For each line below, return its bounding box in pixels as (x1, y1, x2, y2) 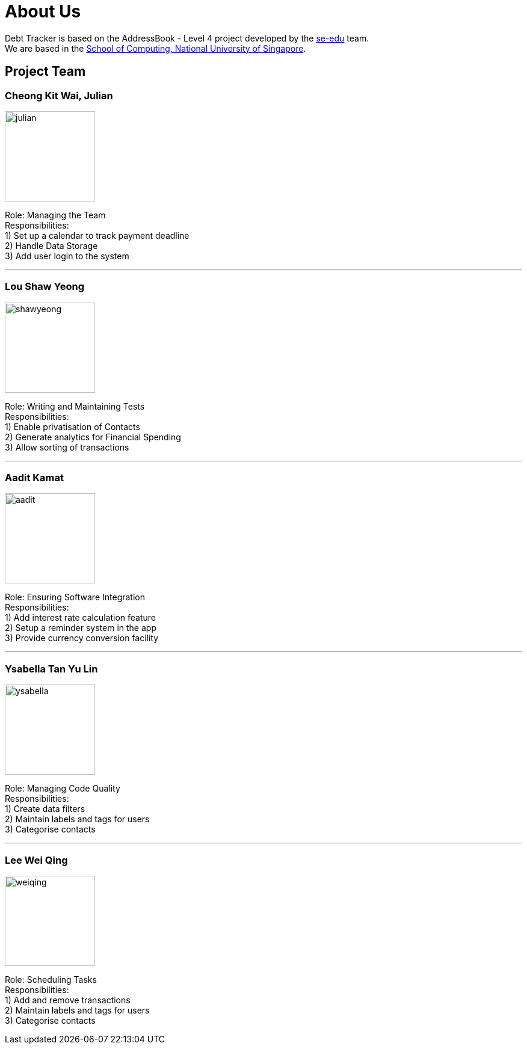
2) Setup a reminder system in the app (5, 623, 156, 633)
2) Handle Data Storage (5, 240, 98, 251)
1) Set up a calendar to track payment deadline (5, 230, 190, 241)
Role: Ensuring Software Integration (5, 592, 145, 603)
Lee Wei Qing (5, 854, 68, 866)
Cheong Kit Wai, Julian (5, 89, 113, 102)
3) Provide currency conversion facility (5, 633, 159, 644)
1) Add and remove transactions (5, 994, 131, 1005)
